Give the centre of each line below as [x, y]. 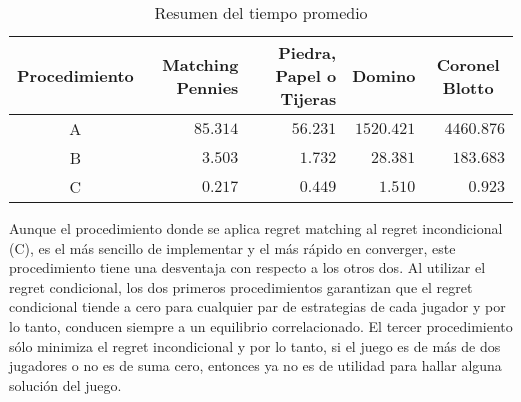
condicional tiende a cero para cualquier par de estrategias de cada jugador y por [257, 306]
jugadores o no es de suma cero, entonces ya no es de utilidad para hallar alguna [255, 365]
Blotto [468, 87]
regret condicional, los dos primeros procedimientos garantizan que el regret [241, 286]
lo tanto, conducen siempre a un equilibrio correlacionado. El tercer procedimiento [261, 325]
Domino [384, 75]
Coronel [468, 64]
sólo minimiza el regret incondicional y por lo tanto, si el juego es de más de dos [255, 345]
